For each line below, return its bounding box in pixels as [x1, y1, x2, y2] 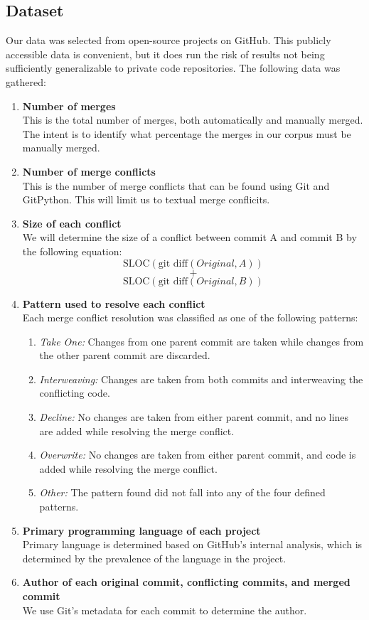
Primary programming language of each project [22, 523, 261, 538]
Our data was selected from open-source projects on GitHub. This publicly [6, 33, 331, 48]
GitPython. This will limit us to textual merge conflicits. [22, 192, 270, 207]
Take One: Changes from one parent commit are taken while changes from [39, 333, 364, 348]
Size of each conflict [22, 215, 122, 230]
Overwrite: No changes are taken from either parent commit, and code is [39, 447, 356, 462]
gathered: [6, 74, 46, 89]
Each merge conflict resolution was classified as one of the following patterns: [22, 310, 358, 325]
